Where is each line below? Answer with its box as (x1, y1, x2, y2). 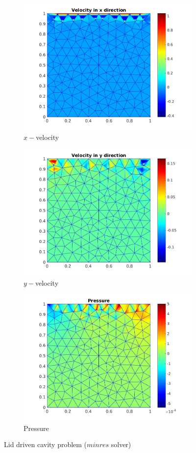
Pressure (24, 423, 49, 433)
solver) (111, 439, 131, 450)
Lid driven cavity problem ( (4, 439, 87, 450)
